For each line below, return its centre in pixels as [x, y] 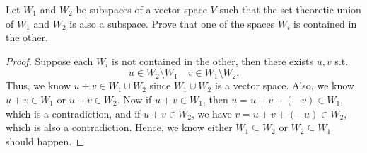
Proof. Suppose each [49, 61]
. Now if [134, 99]
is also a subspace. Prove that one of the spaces [172, 23]
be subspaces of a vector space [141, 9]
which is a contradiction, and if [73, 113]
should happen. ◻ [45, 141]
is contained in [325, 23]
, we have [211, 113]
